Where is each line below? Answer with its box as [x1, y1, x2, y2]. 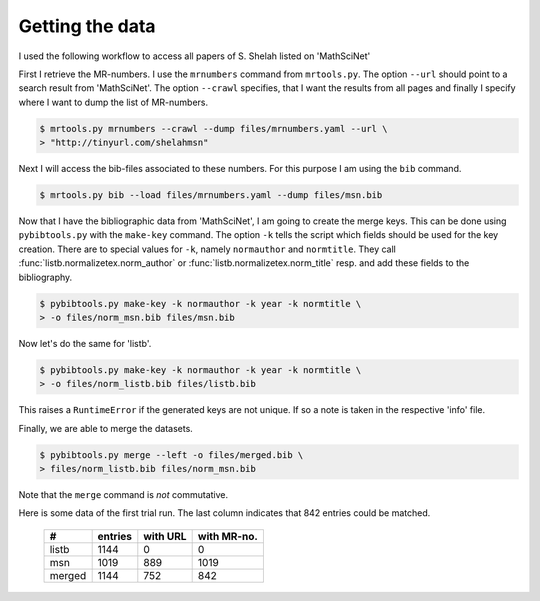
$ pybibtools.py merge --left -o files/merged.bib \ [39, 449, 304, 460]
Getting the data [18, 15, 156, 37]
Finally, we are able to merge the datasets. [18, 422, 194, 434]
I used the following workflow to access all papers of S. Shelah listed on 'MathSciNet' [18, 50, 371, 62]
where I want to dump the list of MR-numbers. [18, 96, 209, 108]
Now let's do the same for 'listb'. [18, 337, 152, 349]
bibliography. [18, 271, 73, 283]
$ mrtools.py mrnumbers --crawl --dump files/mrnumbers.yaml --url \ [39, 123, 388, 134]
